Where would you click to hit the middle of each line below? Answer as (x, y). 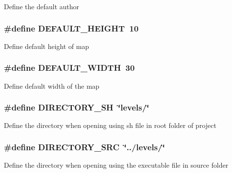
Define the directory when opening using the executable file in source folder (116, 165)
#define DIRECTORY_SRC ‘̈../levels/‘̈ (84, 147)
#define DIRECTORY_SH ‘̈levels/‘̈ (77, 107)
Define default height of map (47, 46)
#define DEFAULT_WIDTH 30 (69, 68)
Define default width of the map (52, 86)
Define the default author (42, 6)
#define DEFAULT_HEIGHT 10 (71, 28)
